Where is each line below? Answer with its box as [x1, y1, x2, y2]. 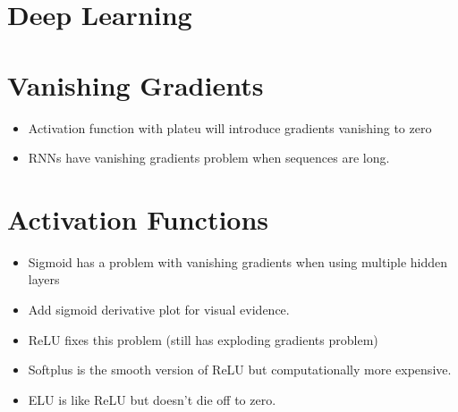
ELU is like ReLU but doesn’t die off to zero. [28, 390, 276, 408]
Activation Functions [7, 200, 269, 237]
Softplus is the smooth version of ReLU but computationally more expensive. [28, 360, 452, 379]
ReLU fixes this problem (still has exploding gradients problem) [28, 330, 378, 349]
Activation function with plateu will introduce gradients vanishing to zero [28, 118, 432, 137]
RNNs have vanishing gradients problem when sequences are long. [28, 148, 390, 167]
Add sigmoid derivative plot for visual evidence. [28, 300, 290, 318]
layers [28, 270, 60, 289]
